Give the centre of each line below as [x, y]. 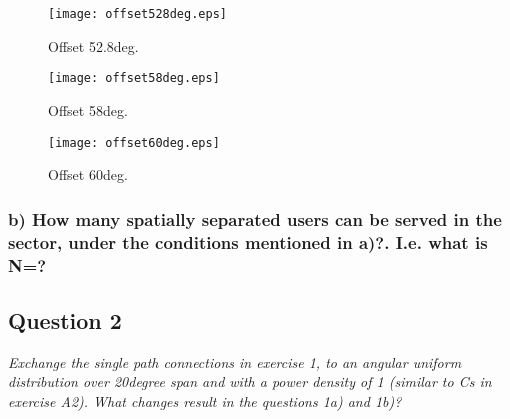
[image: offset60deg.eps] [134, 142]
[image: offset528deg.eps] [137, 14]
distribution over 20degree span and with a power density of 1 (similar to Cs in [250, 381]
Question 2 [65, 319]
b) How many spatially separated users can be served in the [255, 218]
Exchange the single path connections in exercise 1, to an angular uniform [235, 361]
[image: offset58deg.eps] [134, 78]
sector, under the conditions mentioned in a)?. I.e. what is [248, 241]
